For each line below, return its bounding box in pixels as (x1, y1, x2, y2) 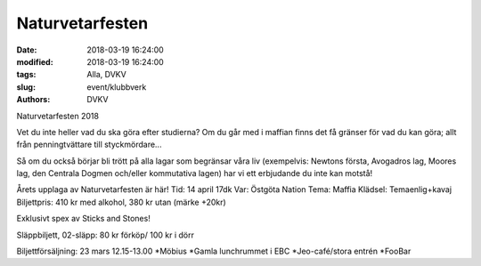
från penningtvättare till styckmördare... (16, 139, 162, 150)
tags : (16, 69, 37, 80)
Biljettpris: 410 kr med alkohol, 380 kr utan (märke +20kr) (16, 197, 226, 207)
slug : (16, 81, 36, 93)
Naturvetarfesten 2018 (16, 110, 100, 121)
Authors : (16, 94, 51, 105)
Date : (16, 44, 37, 55)
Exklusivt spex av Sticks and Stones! (16, 214, 151, 224)
